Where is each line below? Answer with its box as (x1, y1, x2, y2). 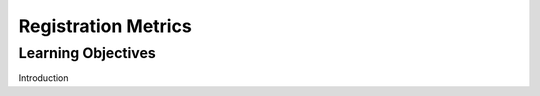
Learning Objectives (18, 44, 157, 62)
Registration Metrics (18, 15, 192, 37)
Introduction (18, 72, 69, 84)
